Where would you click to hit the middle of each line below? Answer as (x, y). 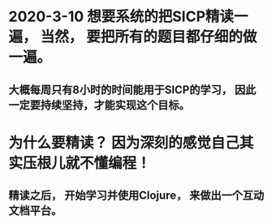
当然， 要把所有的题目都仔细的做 (149, 37)
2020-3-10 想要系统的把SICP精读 (121, 17)
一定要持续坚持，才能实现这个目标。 (99, 105)
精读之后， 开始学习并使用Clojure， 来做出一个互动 (136, 196)
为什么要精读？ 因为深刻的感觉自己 (124, 142)
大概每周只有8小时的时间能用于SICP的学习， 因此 (132, 90)
